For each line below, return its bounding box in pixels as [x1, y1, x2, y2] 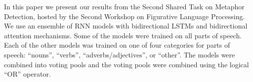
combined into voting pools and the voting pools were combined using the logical [4, 59, 249, 69]
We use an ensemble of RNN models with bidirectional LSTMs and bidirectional [4, 21, 248, 31]
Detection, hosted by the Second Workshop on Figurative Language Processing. [4, 11, 245, 21]
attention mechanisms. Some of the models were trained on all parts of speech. [4, 30, 242, 40]
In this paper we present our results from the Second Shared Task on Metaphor [4, 1, 245, 11]
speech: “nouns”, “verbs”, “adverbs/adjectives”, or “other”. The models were [4, 49, 235, 59]
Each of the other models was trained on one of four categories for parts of [4, 40, 230, 50]
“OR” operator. [4, 69, 51, 79]
